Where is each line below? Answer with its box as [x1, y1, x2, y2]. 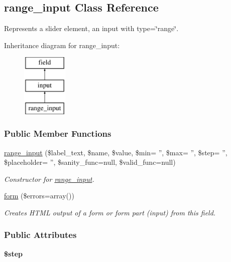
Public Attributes [4, 228, 77, 241]
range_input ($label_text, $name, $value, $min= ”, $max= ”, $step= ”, [4, 147, 227, 157]
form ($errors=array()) [4, 190, 74, 201]
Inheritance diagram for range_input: [4, 40, 120, 50]
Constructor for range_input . [4, 173, 94, 184]
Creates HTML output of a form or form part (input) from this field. [4, 207, 216, 217]
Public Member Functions [4, 127, 111, 140]
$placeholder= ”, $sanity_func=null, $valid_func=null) [4, 157, 176, 167]
